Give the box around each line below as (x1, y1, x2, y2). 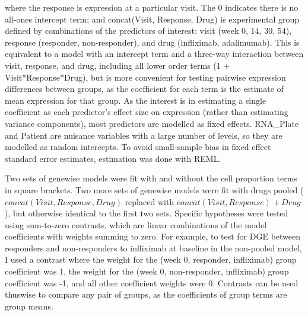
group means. (5, 299, 53, 312)
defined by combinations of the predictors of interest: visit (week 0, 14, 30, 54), (5, 24, 292, 37)
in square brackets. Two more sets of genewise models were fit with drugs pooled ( (5, 183, 304, 196)
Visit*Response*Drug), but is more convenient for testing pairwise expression (5, 71, 286, 83)
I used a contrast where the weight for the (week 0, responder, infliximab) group (5, 253, 297, 266)
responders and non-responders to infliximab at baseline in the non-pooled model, (5, 241, 302, 254)
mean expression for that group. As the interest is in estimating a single (5, 94, 266, 106)
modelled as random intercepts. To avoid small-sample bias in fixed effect (5, 141, 271, 153)
